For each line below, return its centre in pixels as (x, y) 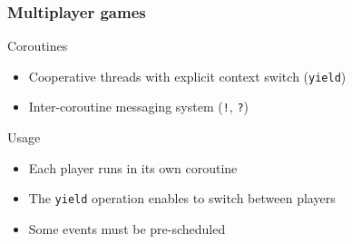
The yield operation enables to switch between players (182, 198)
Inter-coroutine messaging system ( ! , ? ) (139, 107)
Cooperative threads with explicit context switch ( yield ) (187, 76)
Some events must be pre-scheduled (127, 228)
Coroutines (38, 46)
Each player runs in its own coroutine (133, 167)
